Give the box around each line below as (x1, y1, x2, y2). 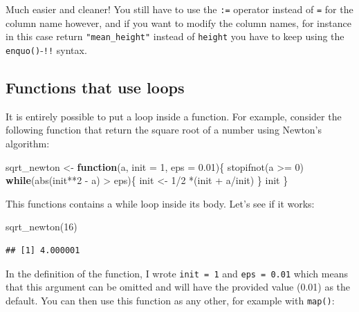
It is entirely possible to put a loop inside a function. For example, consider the (6, 109, 342, 123)
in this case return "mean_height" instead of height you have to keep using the (6, 29, 344, 44)
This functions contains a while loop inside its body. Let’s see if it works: (6, 196, 315, 210)
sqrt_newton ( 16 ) (6, 219, 77, 234)
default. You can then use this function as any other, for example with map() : (6, 293, 335, 307)
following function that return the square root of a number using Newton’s (6, 122, 322, 137)
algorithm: (6, 136, 50, 150)
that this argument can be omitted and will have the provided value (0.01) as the (6, 279, 351, 294)
